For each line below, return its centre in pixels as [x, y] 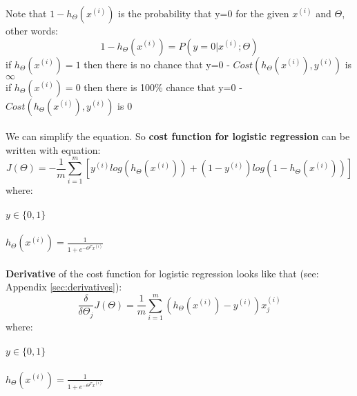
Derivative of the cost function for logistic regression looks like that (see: [162, 273]
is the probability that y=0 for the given [204, 13]
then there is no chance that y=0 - [157, 64]
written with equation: [53, 149]
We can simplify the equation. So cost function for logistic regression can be [178, 136]
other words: [32, 30]
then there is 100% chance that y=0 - [163, 87]
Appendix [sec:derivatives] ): [64, 287]
